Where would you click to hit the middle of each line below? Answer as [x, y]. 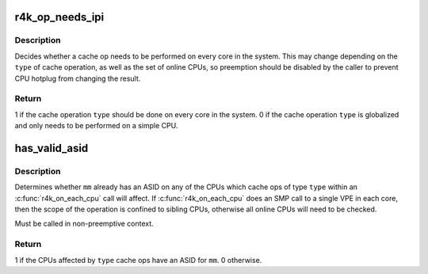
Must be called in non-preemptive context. [84, 224]
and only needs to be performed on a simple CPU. [96, 126]
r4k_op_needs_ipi [59, 17]
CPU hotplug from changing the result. [78, 78]
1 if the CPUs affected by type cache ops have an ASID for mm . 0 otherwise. [138, 260]
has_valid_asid [52, 148]
